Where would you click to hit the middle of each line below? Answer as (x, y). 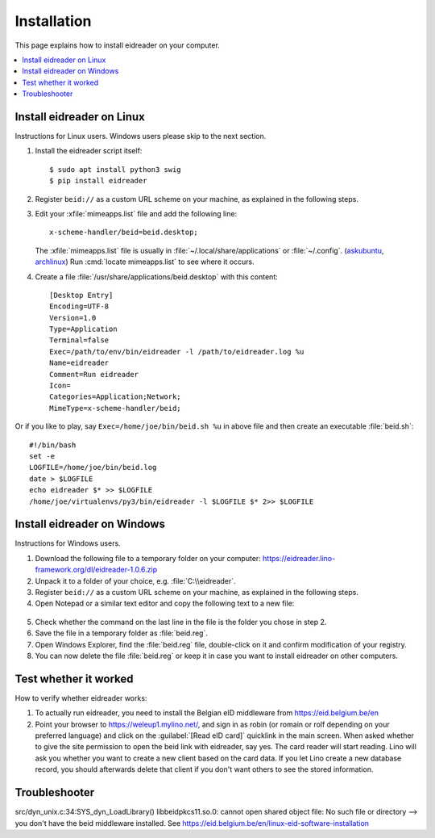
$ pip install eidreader (98, 181)
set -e (42, 456)
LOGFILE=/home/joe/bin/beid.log (93, 467)
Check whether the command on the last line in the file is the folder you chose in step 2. (181, 622)
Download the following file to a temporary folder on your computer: (148, 558)
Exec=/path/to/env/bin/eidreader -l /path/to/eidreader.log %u (177, 352)
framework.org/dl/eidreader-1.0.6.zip (96, 570)
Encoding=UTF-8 (79, 306)
